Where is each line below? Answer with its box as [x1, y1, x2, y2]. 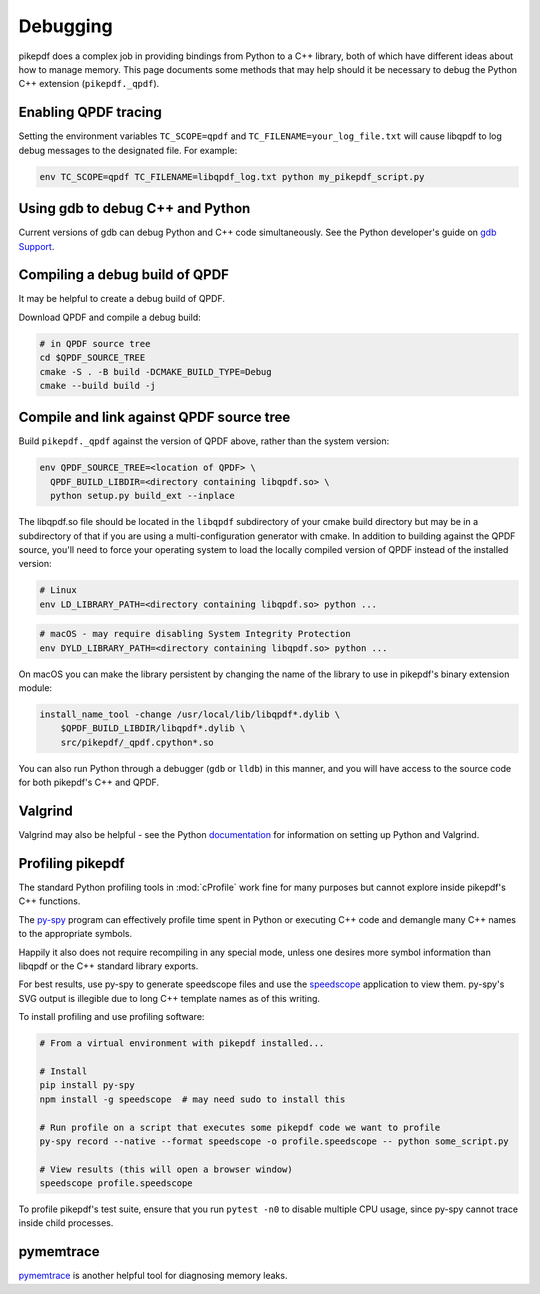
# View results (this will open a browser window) [39, 1163, 294, 1175]
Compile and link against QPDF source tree [18, 409, 291, 426]
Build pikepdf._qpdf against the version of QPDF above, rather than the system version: [18, 435, 390, 447]
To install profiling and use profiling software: [18, 1011, 205, 1023]
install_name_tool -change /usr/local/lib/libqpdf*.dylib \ [39, 709, 341, 720]
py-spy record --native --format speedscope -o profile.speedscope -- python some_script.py [39, 1135, 509, 1147]
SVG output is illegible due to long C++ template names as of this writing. [18, 992, 320, 1004]
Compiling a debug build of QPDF [18, 266, 230, 284]
